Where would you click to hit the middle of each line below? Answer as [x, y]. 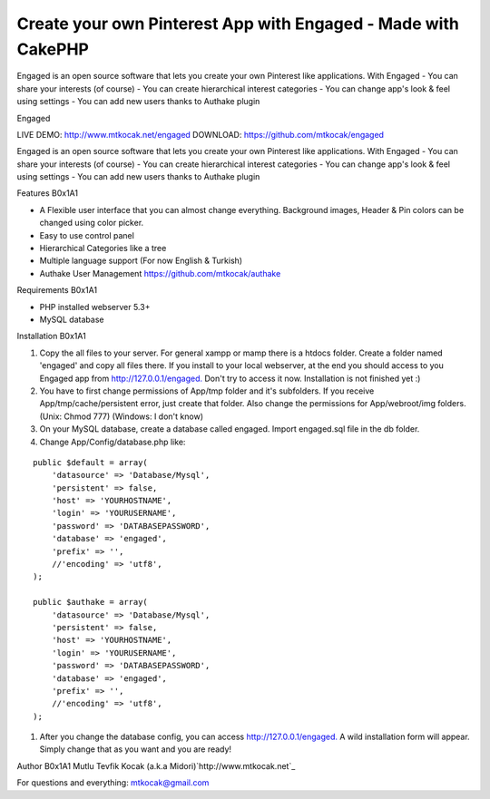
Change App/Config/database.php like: [113, 442]
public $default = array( [91, 462]
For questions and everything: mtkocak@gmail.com [113, 783]
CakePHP [53, 49]
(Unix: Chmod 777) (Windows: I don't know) [122, 416]
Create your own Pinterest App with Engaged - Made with [238, 24]
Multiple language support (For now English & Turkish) [141, 261]
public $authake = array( [91, 602]
